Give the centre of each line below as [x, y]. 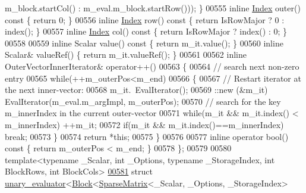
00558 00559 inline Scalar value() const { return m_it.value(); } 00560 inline [144, 43]
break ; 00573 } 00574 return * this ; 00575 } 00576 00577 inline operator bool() [147, 136]
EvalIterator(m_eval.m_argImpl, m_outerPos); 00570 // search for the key [143, 101]
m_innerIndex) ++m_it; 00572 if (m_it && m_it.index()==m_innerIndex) [144, 124]
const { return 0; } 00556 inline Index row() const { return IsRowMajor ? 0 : [145, 19]
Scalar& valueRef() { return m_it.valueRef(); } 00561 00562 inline [126, 55]
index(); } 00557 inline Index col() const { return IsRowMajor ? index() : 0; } [146, 31]
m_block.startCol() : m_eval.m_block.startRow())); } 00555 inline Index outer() [153, 8]
